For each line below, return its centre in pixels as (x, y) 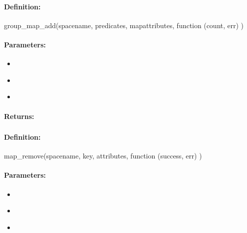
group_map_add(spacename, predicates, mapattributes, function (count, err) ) (124, 25)
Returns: (19, 116)
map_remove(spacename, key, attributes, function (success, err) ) (103, 156)
